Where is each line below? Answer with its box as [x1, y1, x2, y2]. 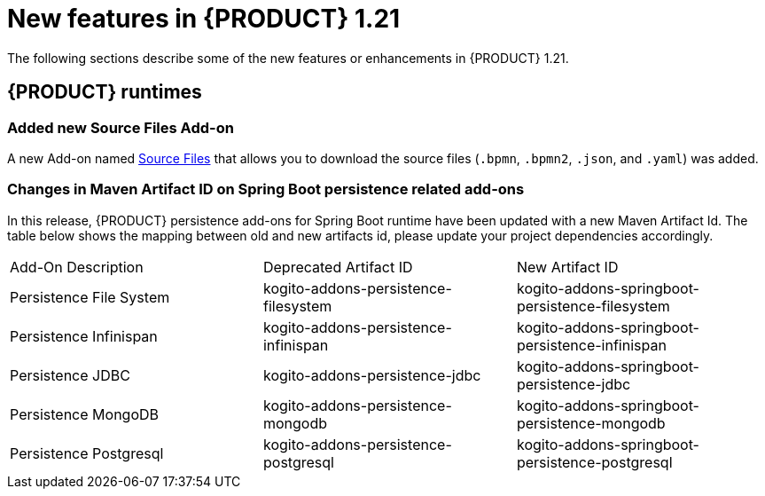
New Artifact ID [516, 257, 619, 276]
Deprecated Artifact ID [262, 257, 413, 276]
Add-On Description [10, 257, 144, 276]
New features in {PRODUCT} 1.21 [7, 4, 401, 34]
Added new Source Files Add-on [7, 118, 234, 137]
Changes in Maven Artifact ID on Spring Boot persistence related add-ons [7, 180, 525, 199]
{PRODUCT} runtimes [7, 81, 202, 104]
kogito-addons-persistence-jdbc [262, 366, 481, 384]
